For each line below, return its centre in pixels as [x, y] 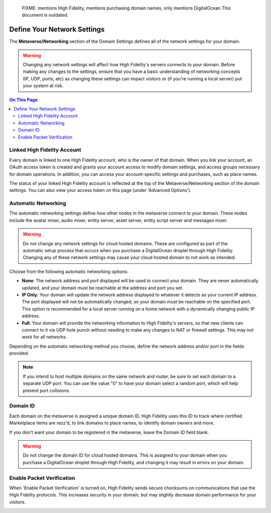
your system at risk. [43, 86]
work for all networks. [44, 337]
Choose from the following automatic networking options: [69, 271]
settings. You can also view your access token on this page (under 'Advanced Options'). [100, 190]
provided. [19, 353]
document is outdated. [45, 15]
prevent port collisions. [46, 390]
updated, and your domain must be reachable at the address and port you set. [103, 288]
